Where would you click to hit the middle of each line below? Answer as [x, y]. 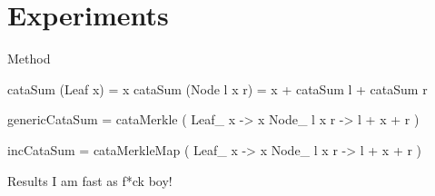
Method [29, 59]
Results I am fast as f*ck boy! [90, 180]
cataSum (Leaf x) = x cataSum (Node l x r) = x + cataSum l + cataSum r [217, 88]
